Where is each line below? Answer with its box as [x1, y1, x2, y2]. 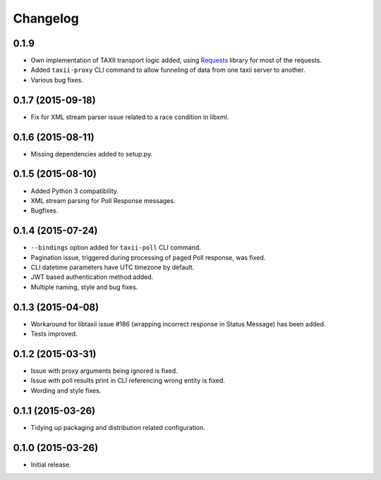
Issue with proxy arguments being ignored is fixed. [30, 367, 178, 375]
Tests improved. [30, 330, 78, 338]
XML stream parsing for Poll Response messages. [30, 196, 176, 204]
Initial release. [30, 460, 71, 469]
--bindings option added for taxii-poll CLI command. [30, 243, 201, 252]
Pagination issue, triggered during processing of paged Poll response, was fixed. [30, 253, 266, 261]
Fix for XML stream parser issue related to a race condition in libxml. [30, 113, 229, 121]
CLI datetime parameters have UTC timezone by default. [30, 263, 195, 271]
